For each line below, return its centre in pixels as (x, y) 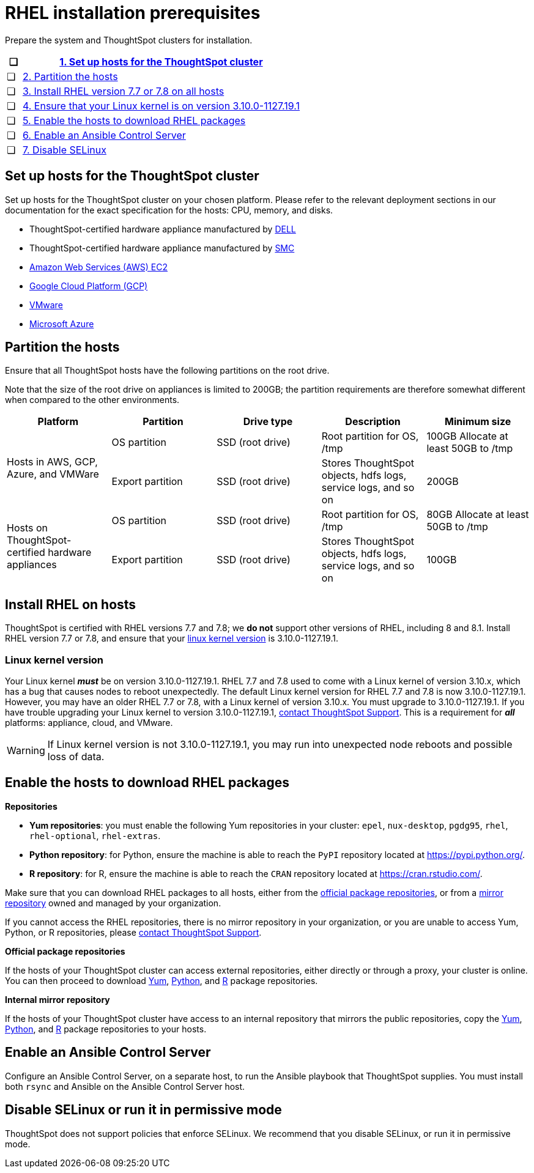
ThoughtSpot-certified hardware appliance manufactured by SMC (162, 248)
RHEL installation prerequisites (133, 13)
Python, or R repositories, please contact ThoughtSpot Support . (133, 932)
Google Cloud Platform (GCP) (89, 286)
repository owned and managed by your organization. (113, 903)
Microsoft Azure (62, 324)
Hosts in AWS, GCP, (52, 462)
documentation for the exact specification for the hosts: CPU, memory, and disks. (169, 210)
